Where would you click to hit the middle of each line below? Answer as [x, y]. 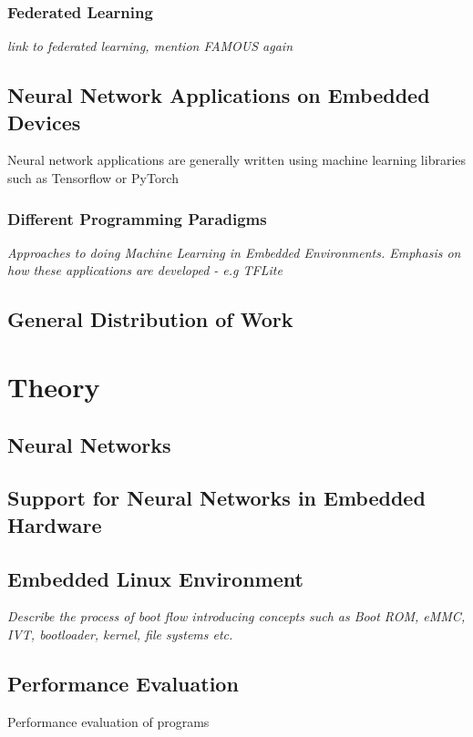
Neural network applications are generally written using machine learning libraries [237, 160]
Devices [44, 122]
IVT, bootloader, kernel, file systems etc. [120, 634]
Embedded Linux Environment [155, 578]
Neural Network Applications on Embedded [219, 95]
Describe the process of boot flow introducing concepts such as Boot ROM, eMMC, [236, 616]
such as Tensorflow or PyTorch [93, 178]
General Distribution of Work [150, 319]
